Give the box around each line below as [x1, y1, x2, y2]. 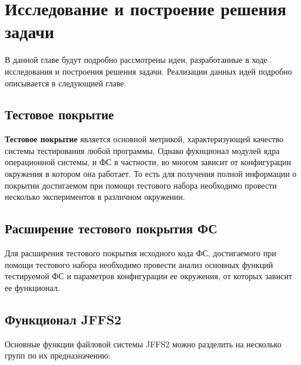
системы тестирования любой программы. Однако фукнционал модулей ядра [5, 144, 280, 156]
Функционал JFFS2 [5, 310, 122, 328]
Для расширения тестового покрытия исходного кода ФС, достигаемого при [5, 247, 276, 259]
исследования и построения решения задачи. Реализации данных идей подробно [5, 65, 292, 77]
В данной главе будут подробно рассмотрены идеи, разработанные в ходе [5, 53, 267, 66]
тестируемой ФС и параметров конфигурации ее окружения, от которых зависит [5, 270, 292, 282]
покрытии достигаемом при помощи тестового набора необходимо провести [5, 179, 277, 191]
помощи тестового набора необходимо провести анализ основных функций [5, 258, 273, 270]
